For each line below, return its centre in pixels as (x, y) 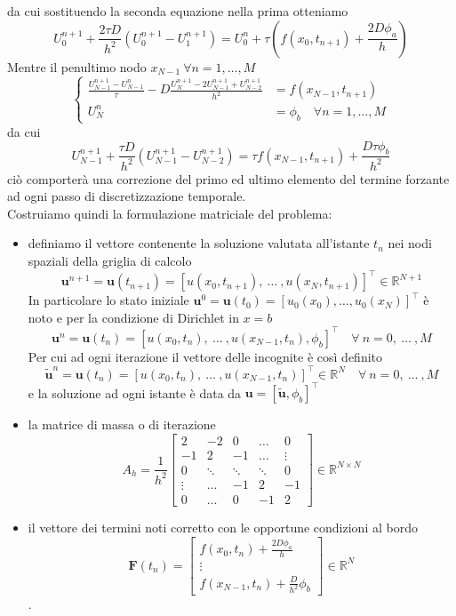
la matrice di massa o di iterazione (122, 424)
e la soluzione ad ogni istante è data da (135, 392)
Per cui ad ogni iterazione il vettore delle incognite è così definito (205, 356)
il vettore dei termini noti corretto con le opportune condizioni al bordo (223, 528)
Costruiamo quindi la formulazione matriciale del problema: (170, 213)
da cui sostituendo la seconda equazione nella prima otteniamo (178, 11)
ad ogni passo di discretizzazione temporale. (127, 196)
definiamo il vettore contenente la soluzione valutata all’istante (199, 243)
